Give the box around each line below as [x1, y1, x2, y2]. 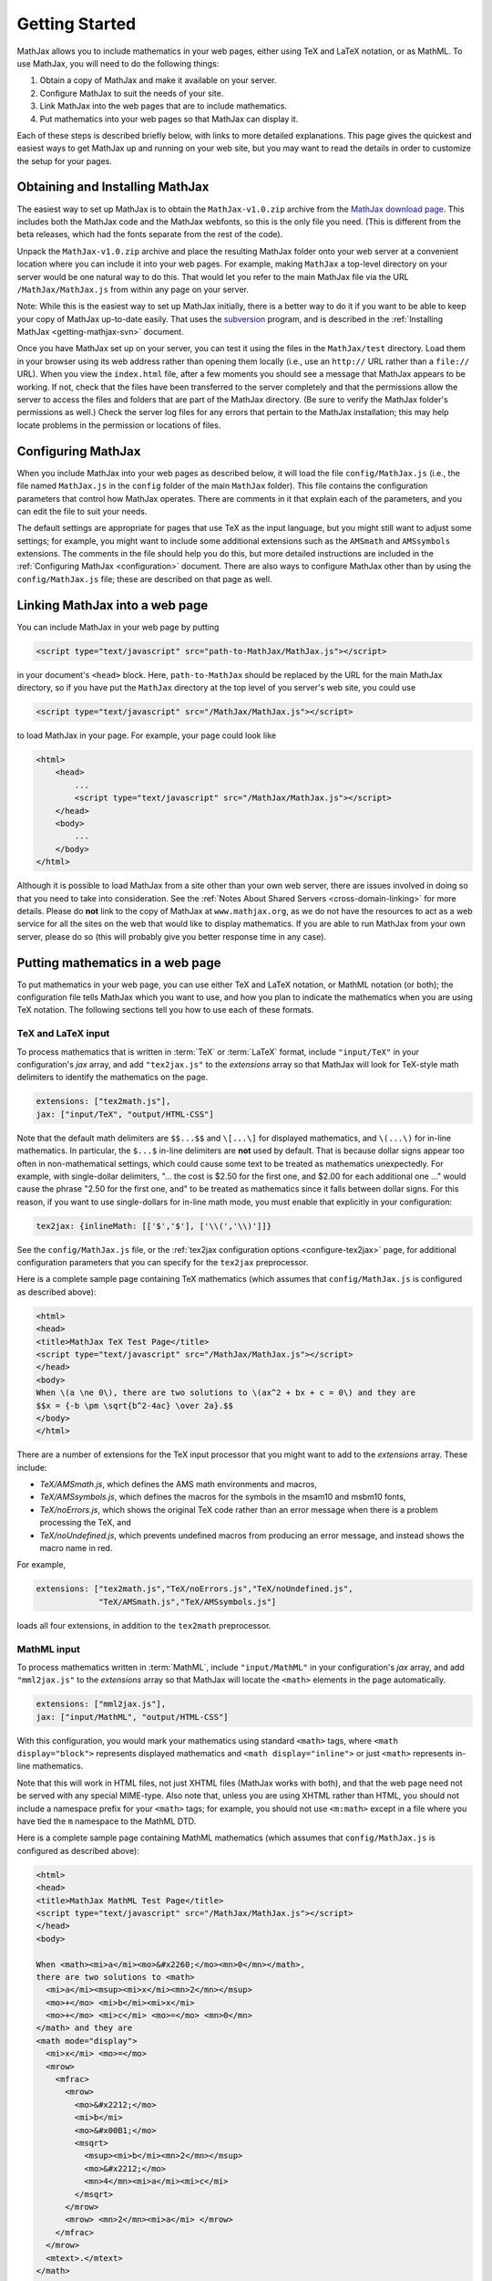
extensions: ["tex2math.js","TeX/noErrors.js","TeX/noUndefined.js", [36, 1584, 354, 1594]
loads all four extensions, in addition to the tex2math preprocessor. [16, 1620, 272, 1630]
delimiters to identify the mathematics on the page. [16, 1072, 209, 1083]
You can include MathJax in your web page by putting [16, 621, 220, 632]
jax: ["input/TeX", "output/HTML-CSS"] [36, 1109, 214, 1120]
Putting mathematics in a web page [16, 954, 221, 971]
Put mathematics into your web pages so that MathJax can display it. [39, 113, 299, 124]
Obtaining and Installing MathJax [16, 179, 210, 195]
